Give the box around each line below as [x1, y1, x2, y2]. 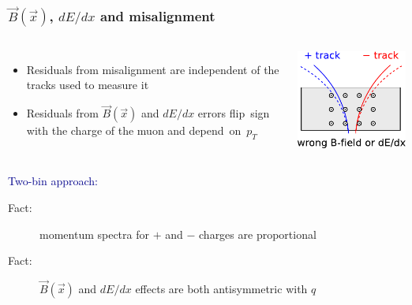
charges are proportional [199, 225, 316, 242]
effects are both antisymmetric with [135, 281, 308, 296]
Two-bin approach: [8, 173, 99, 189]
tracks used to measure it [26, 76, 149, 93]
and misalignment [99, 6, 215, 25]
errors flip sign [197, 105, 270, 121]
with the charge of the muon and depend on [26, 122, 242, 139]
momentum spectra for [39, 225, 149, 242]
